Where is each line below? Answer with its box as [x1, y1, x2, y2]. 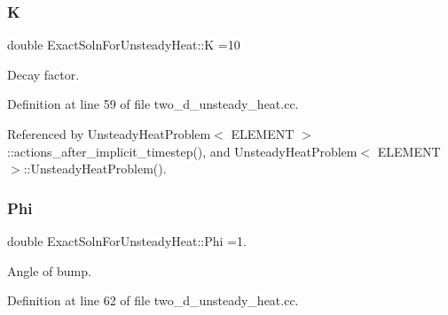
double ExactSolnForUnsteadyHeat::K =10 [7, 35, 240, 54]
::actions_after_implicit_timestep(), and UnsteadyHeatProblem [7, 142, 358, 160]
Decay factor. [7, 65, 80, 83]
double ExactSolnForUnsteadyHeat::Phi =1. [7, 232, 247, 250]
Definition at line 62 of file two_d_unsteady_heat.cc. [7, 291, 299, 310]
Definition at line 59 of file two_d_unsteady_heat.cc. [7, 95, 299, 113]
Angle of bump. [7, 261, 91, 280]
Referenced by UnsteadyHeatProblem [7, 125, 211, 142]
